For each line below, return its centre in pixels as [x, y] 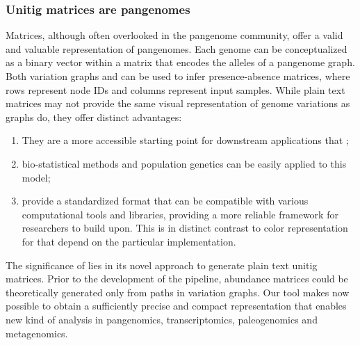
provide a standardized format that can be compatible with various [165, 201]
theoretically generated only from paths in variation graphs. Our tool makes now [178, 292]
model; [36, 177]
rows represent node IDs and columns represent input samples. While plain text [175, 89]
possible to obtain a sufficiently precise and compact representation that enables [176, 306]
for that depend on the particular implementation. [129, 241]
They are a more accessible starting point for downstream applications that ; [185, 140]
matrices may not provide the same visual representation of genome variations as [178, 103]
